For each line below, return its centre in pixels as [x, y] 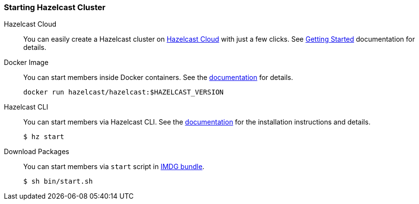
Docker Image [26, 63]
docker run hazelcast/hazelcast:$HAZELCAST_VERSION [124, 92]
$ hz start [44, 137]
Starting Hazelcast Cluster [55, 7]
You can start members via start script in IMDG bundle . [114, 167]
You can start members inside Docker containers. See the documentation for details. [158, 78]
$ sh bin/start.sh [58, 181]
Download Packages [37, 152]
